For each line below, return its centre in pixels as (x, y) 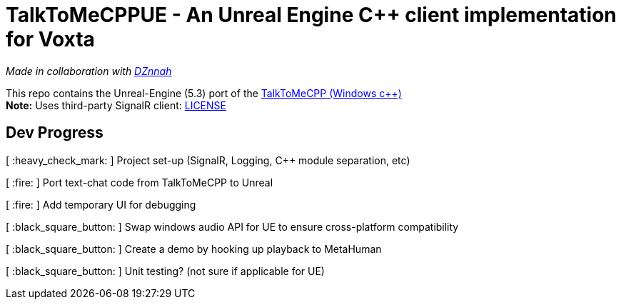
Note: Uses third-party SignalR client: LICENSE (116, 105)
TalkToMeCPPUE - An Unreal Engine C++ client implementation (311, 15)
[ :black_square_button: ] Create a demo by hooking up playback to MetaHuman (194, 249)
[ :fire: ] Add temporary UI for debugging (101, 204)
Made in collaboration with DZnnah (89, 71)
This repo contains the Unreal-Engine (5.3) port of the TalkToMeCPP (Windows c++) (204, 93)
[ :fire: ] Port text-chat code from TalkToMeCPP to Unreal (140, 182)
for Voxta (50, 39)
